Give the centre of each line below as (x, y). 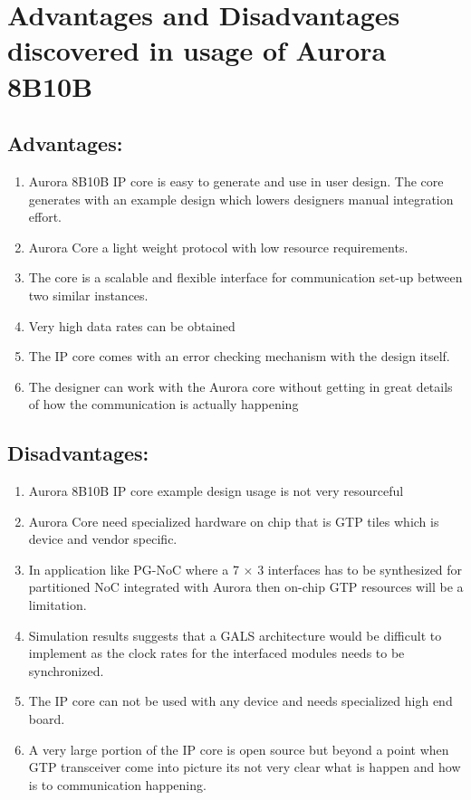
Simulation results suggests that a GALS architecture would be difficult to (235, 635)
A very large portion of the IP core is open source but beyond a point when (239, 749)
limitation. (58, 605)
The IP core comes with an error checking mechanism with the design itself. (239, 356)
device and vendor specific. (103, 539)
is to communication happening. (117, 784)
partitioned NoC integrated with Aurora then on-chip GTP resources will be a (246, 587)
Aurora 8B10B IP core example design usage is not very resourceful (216, 491)
